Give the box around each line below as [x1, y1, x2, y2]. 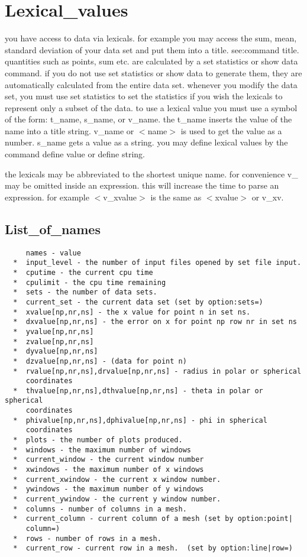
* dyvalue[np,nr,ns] [13, 347, 98, 356]
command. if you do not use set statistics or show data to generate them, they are [5, 66, 302, 79]
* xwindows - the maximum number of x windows [13, 465, 204, 474]
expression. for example [5, 190, 89, 203]
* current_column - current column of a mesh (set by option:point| [13, 514, 293, 523]
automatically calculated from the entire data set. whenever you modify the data [5, 78, 298, 90]
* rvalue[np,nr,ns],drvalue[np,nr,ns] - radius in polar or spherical [13, 367, 302, 375]
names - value [25, 248, 81, 257]
